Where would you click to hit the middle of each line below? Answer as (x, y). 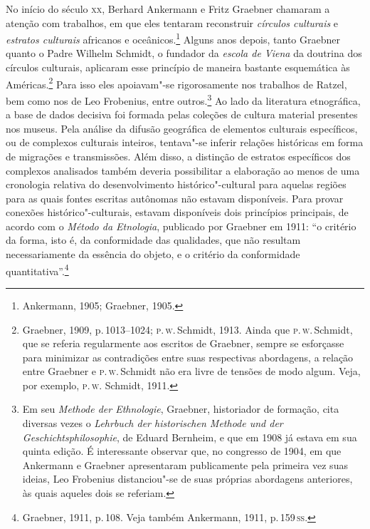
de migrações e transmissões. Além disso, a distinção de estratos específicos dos (178, 156)
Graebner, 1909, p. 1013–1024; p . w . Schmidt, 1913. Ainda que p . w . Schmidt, (187, 329)
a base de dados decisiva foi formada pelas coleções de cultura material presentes (182, 114)
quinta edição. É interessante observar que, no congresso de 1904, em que (182, 451)
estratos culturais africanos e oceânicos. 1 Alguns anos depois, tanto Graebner (173, 38)
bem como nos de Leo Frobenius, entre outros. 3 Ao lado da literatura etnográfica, (183, 99)
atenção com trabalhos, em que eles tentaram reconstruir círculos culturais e (172, 22)
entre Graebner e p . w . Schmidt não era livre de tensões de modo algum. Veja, (191, 371)
